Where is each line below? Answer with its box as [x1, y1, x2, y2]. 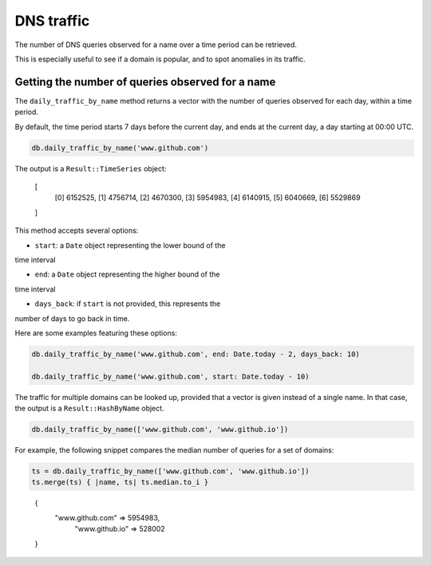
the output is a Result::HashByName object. [14, 403, 164, 414]
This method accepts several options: [14, 226, 139, 235]
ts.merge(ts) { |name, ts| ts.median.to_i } [31, 478, 209, 487]
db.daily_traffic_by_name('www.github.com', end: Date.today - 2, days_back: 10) [31, 349, 361, 359]
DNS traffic [14, 12, 90, 29]
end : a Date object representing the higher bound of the [34, 269, 220, 279]
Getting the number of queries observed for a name [14, 75, 276, 88]
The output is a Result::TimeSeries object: [14, 163, 167, 173]
